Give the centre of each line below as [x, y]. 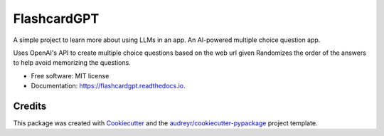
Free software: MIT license [70, 75]
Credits [30, 106]
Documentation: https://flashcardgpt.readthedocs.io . [108, 86]
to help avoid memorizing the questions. [72, 63]
